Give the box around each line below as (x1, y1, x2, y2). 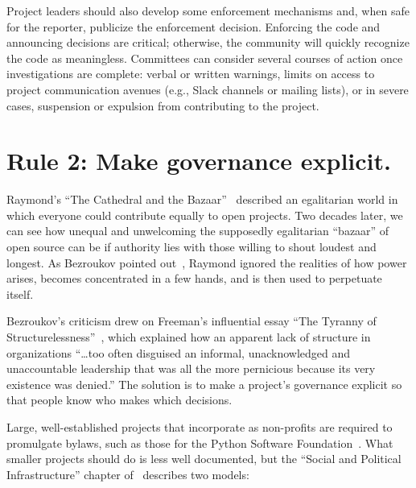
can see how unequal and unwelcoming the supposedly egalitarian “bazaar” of (6, 222, 389, 239)
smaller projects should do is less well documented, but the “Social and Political (6, 450, 402, 467)
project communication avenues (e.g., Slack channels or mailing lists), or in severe (6, 81, 409, 97)
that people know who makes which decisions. (6, 391, 233, 408)
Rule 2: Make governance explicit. (6, 144, 391, 177)
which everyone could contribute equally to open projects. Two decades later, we (6, 206, 403, 223)
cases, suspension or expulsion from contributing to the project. (6, 97, 319, 114)
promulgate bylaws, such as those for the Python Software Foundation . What (6, 434, 393, 451)
